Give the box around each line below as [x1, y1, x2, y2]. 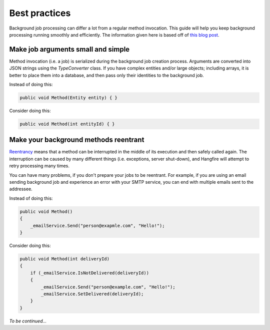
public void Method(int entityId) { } [19, 121, 115, 127]
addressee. [9, 186, 32, 192]
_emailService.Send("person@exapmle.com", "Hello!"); [30, 223, 165, 228]
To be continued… [9, 318, 47, 324]
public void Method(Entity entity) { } [19, 95, 117, 100]
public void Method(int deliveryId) [19, 256, 110, 261]
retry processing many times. [9, 163, 70, 169]
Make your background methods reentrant [9, 136, 144, 144]
